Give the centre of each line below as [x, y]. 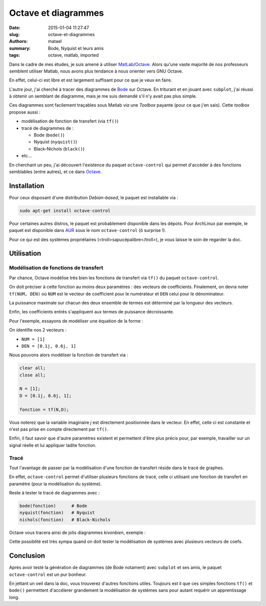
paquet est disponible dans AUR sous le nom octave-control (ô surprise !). [88, 230]
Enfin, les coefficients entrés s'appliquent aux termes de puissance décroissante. [92, 312]
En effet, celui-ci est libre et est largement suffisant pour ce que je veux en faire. [91, 80]
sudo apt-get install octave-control [65, 210]
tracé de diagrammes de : [48, 128]
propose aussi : [25, 112]
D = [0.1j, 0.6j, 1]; [46, 396]
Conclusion [27, 556]
